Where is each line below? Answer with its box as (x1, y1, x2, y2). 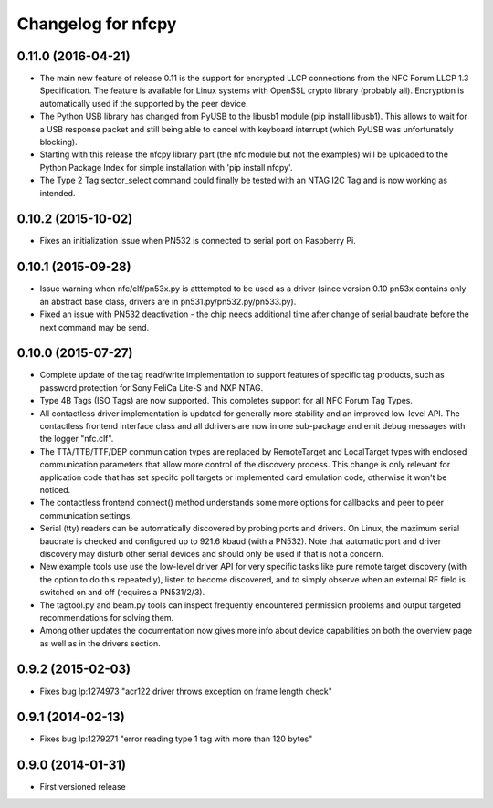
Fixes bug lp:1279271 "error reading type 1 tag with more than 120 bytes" (39, 733, 313, 744)
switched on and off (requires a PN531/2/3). (39, 587, 205, 598)
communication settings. (39, 509, 132, 520)
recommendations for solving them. (39, 612, 173, 623)
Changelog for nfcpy (16, 14, 177, 34)
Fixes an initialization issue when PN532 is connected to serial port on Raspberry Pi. (39, 236, 356, 247)
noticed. (39, 484, 71, 495)
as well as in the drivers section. (39, 637, 161, 648)
